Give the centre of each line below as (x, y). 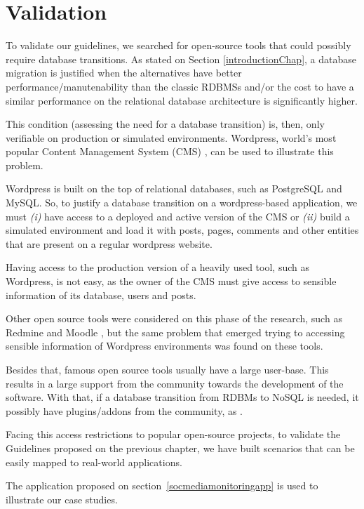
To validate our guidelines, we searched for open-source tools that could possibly (178, 45)
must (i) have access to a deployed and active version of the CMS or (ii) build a (178, 216)
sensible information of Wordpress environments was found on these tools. (164, 346)
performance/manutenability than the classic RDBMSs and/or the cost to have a (180, 86)
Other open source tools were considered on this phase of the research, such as (174, 318)
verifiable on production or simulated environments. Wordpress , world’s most (171, 137)
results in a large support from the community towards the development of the (175, 383)
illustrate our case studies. (62, 499)
